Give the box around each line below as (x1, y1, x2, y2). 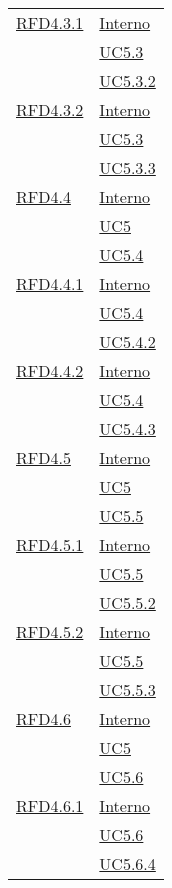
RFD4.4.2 (16, 359, 84, 382)
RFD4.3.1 (16, 11, 84, 34)
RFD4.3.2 (16, 98, 84, 121)
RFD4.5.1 (16, 533, 84, 556)
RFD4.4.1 (16, 272, 84, 295)
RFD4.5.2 (16, 620, 84, 643)
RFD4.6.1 (16, 794, 84, 817)
